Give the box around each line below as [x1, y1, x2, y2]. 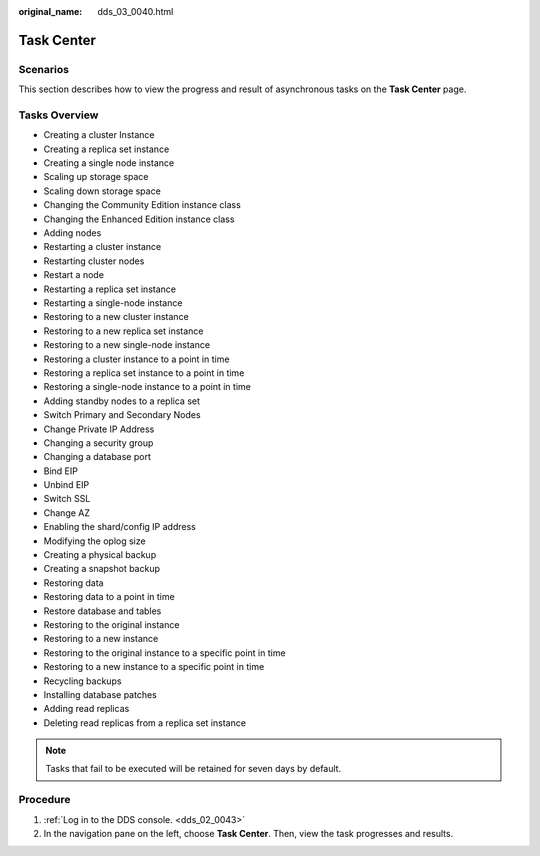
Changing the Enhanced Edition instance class [43, 213, 235, 225]
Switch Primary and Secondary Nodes [43, 409, 201, 421]
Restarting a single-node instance [43, 296, 183, 309]
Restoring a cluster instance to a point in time [43, 353, 230, 365]
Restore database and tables [43, 605, 162, 617]
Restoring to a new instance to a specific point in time [43, 661, 265, 673]
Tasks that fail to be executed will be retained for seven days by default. [45, 763, 342, 775]
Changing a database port [43, 451, 152, 463]
